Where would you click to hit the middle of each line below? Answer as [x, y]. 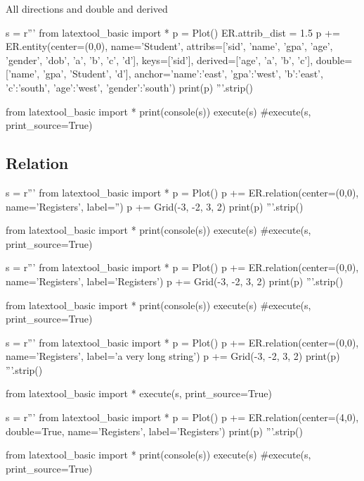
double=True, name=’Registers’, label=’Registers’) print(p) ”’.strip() [154, 431]
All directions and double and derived [87, 8]
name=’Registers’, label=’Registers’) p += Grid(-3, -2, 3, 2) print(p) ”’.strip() [175, 281]
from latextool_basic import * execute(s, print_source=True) [139, 393]
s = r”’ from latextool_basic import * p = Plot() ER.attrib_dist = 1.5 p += [173, 32]
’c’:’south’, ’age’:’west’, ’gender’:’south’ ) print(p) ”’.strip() [130, 87]
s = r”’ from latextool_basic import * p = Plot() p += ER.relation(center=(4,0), [182, 417]
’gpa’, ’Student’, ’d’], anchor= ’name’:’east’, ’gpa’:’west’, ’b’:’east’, [183, 74]
